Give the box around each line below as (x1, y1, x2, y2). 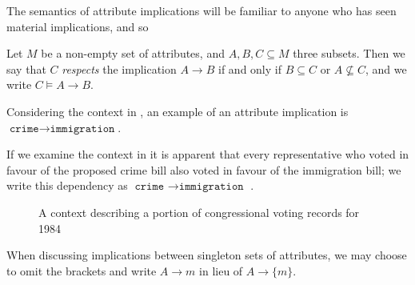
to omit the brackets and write (6, 262, 157, 279)
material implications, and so (6, 18, 149, 34)
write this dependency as (6, 177, 128, 194)
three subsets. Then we (293, 45, 405, 62)
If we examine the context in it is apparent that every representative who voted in (6, 146, 409, 163)
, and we (365, 60, 407, 77)
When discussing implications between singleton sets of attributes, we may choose (6, 247, 407, 263)
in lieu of (199, 262, 243, 279)
